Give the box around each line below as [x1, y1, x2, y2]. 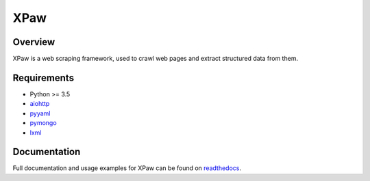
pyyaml [29, 109, 51, 117]
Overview [12, 36, 56, 48]
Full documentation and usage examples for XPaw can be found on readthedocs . [12, 164, 241, 172]
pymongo [29, 119, 58, 127]
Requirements [12, 72, 75, 83]
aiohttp [29, 100, 50, 108]
